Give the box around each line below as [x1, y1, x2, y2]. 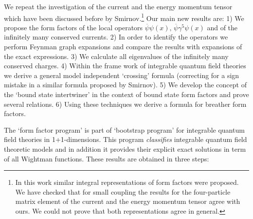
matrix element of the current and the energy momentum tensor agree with [15, 196, 240, 206]
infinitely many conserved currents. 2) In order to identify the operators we [4, 32, 228, 42]
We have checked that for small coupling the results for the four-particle [15, 186, 231, 197]
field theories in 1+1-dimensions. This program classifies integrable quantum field [4, 134, 247, 144]
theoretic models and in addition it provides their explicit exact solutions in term [4, 143, 246, 154]
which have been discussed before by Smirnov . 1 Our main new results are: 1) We [4, 11, 244, 23]
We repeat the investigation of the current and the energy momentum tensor [4, 1, 233, 11]
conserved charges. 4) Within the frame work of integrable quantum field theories [4, 60, 246, 71]
